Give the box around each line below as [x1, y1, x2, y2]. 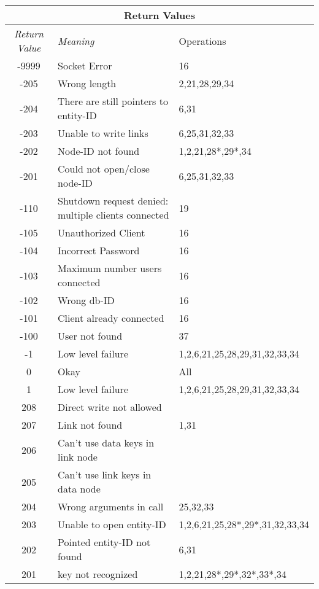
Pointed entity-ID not [58, 535, 151, 549]
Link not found [58, 418, 123, 432]
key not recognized [58, 567, 138, 581]
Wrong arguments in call [58, 499, 164, 513]
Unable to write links [58, 126, 148, 140]
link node [58, 450, 98, 464]
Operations [179, 33, 226, 48]
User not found [58, 329, 123, 343]
